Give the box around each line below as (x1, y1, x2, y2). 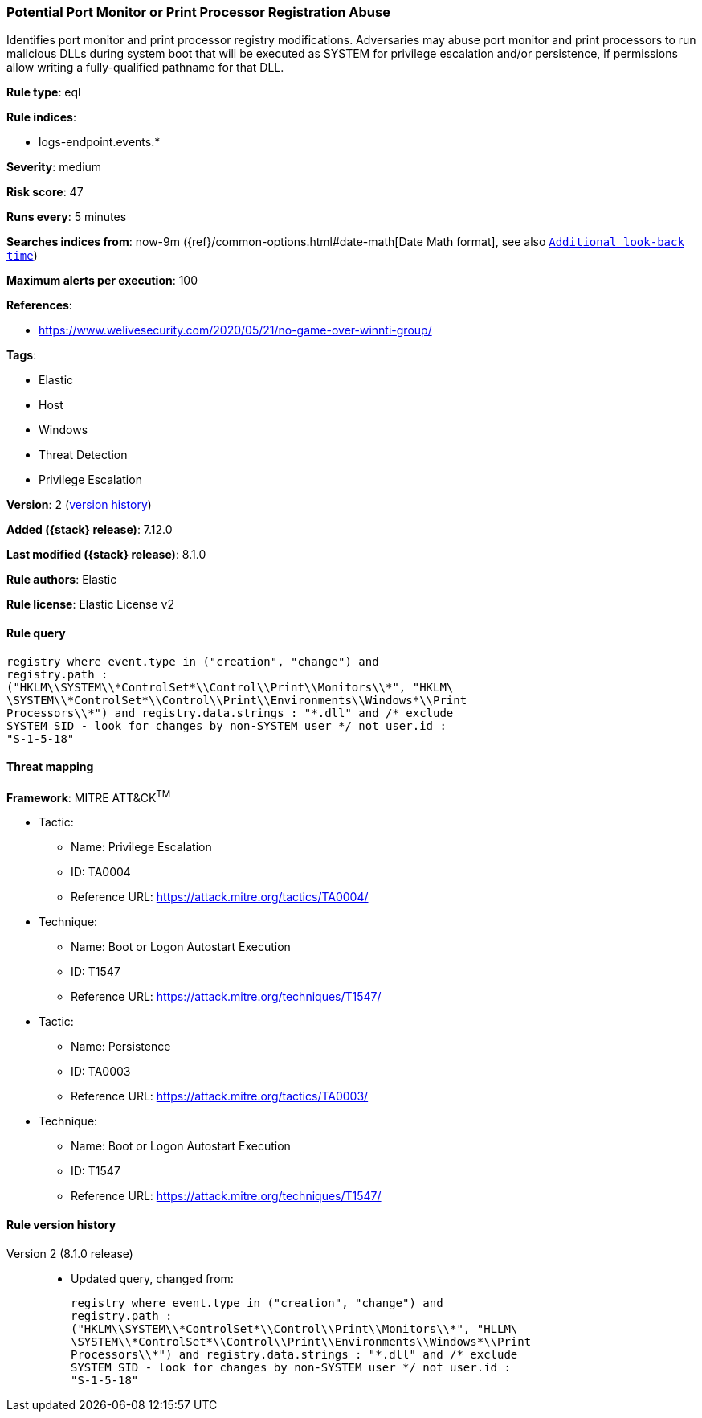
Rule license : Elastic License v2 (6, 597, 174, 612)
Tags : (6, 348, 37, 363)
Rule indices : (6, 110, 76, 125)
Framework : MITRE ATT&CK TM (6, 788, 171, 805)
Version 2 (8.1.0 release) (6, 1246, 133, 1260)
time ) (6, 248, 38, 263)
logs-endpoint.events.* (39, 135, 161, 150)
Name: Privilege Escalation (71, 840, 212, 854)
